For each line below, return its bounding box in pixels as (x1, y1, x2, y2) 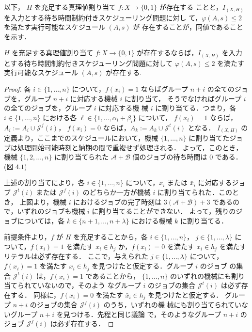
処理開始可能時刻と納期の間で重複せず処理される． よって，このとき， (17, 142, 243, 152)
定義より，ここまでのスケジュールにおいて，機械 (4, 133, 158, 143)
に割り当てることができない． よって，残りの (92, 206, 236, 216)
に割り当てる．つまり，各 (155, 103, 236, 113)
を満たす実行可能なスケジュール (4, 22, 106, 32)
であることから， (85, 270, 140, 281)
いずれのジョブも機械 (17, 206, 85, 216)
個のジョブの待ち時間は (132, 152, 207, 162)
